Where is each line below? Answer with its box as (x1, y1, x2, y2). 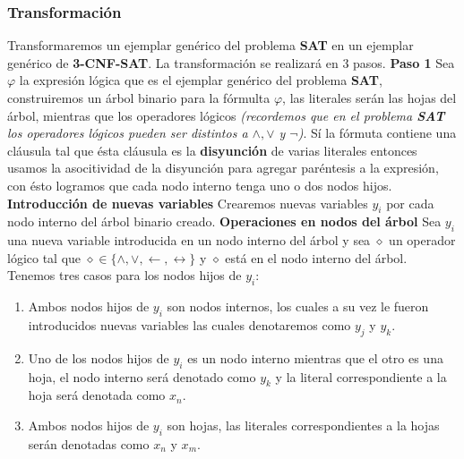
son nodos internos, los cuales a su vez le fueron (167, 297, 429, 316)
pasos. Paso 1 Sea (353, 53, 455, 72)
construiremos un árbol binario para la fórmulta (7, 89, 271, 106)
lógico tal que (7, 248, 82, 267)
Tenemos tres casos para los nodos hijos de (7, 266, 242, 285)
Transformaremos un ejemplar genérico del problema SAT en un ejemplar (7, 36, 414, 55)
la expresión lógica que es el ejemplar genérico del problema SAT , (19, 71, 382, 89)
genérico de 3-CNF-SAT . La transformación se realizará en (7, 53, 339, 72)
